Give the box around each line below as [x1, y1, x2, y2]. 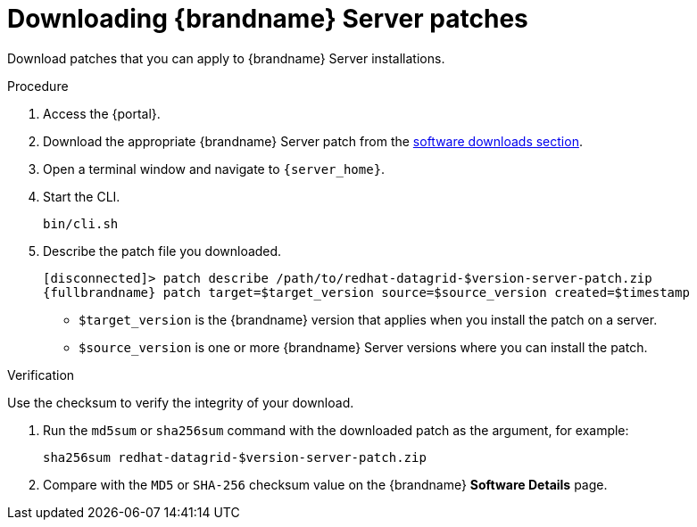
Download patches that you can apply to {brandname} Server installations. [7, 50, 445, 66]
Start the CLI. [43, 188, 120, 204]
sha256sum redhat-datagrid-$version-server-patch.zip [43, 449, 427, 465]
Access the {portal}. [43, 105, 161, 121]
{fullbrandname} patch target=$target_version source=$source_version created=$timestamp [43, 284, 690, 300]
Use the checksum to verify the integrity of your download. [7, 394, 354, 410]
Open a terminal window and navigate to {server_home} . [43, 161, 386, 177]
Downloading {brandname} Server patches [7, 4, 528, 34]
